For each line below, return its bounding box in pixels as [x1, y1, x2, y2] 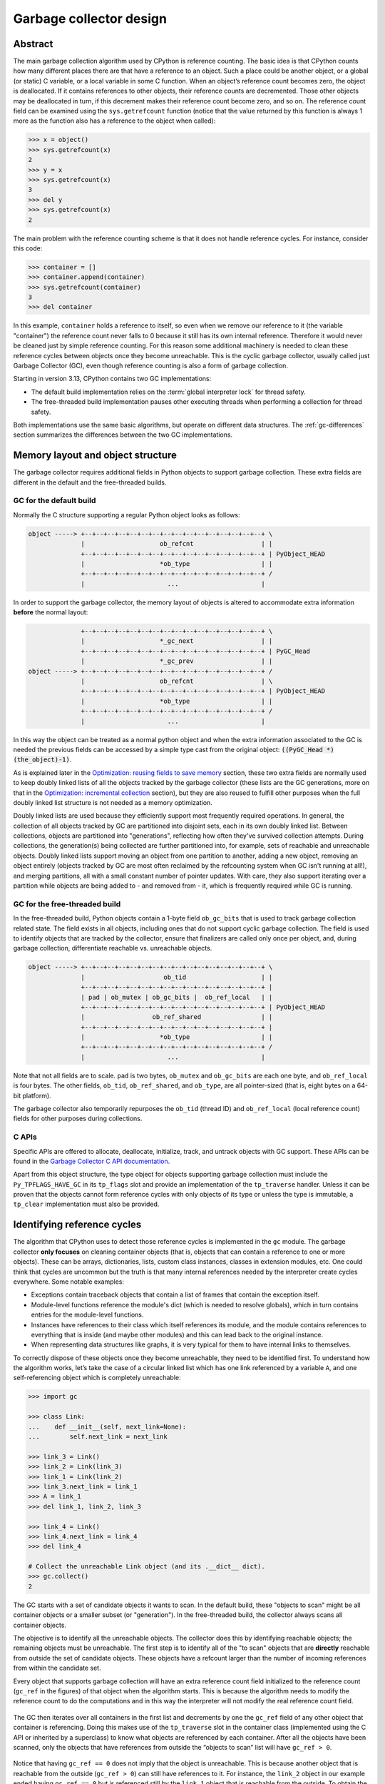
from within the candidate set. [13, 1663, 101, 1673]
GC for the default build [13, 496, 96, 506]
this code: [13, 243, 43, 253]
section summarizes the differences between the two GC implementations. [13, 430, 233, 439]
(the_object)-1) [13, 756, 71, 764]
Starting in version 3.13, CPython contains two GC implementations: [13, 375, 212, 383]
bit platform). [13, 1091, 51, 1100]
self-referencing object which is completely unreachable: [13, 1374, 181, 1382]
